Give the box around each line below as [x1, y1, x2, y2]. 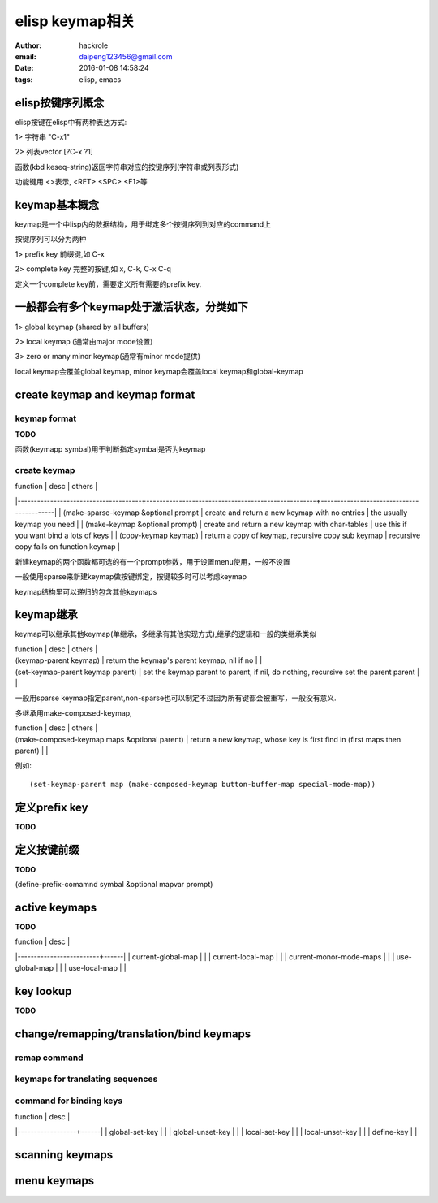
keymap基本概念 [15, 198, 100, 211]
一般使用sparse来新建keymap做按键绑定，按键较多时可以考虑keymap [15, 572, 247, 582]
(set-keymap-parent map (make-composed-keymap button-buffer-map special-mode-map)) [29, 780, 376, 789]
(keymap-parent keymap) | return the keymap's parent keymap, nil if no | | [15, 656, 263, 665]
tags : [15, 74, 33, 84]
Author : [15, 41, 42, 50]
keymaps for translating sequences [15, 1073, 158, 1084]
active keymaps [15, 900, 97, 914]
